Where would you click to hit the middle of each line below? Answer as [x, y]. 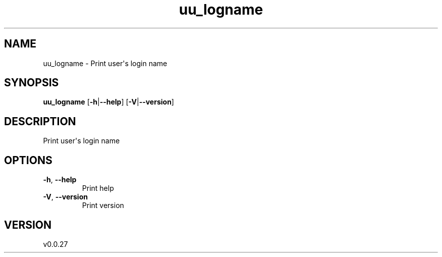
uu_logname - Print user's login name [105, 63]
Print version [103, 205]
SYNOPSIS [32, 83]
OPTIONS [28, 160]
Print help [98, 188]
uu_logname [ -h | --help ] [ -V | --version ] [108, 102]
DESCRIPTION [40, 121]
